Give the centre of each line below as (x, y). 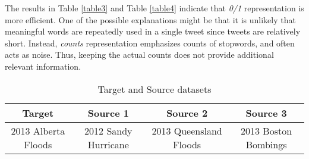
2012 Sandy (108, 130)
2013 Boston (267, 130)
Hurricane (108, 144)
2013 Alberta (38, 130)
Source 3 (266, 113)
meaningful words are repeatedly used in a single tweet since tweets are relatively (153, 31)
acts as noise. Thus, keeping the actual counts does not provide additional (139, 54)
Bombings (266, 144)
